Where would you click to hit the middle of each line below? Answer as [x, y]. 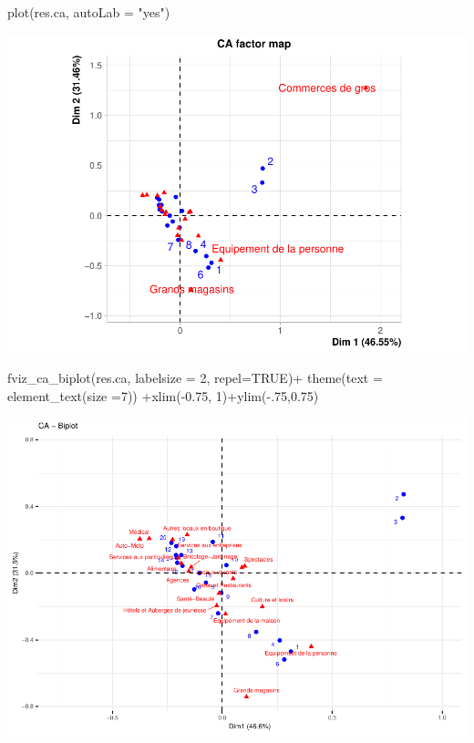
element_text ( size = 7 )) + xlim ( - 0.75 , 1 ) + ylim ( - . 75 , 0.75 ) [163, 395]
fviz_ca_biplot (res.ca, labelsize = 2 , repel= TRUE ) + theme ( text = [195, 378]
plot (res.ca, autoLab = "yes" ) [89, 12]
